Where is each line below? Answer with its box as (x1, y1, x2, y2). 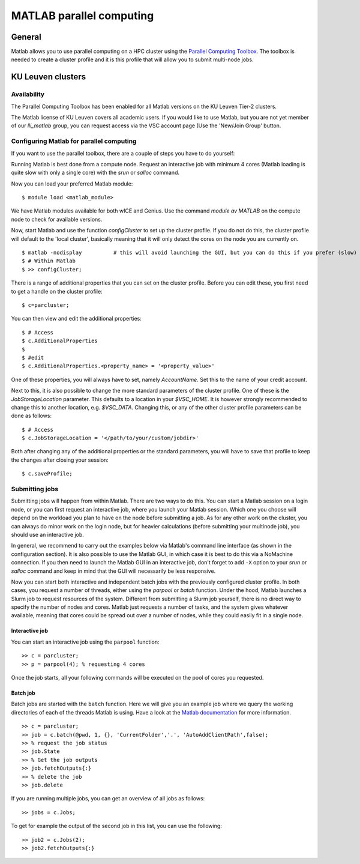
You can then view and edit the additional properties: (11, 315, 142, 322)
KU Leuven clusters (11, 72, 86, 82)
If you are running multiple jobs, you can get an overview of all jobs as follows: (11, 795, 205, 802)
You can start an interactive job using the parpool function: (11, 638, 160, 645)
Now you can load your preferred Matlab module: (11, 180, 133, 187)
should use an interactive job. (11, 531, 84, 538)
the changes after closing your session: (11, 456, 109, 464)
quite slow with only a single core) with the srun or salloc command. (11, 169, 180, 177)
